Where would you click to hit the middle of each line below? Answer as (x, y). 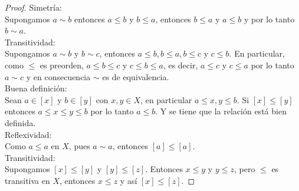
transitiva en (27, 180)
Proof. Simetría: (33, 7)
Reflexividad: (28, 134)
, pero (244, 169)
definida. (20, 122)
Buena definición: (36, 88)
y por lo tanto (269, 19)
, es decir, (180, 65)
